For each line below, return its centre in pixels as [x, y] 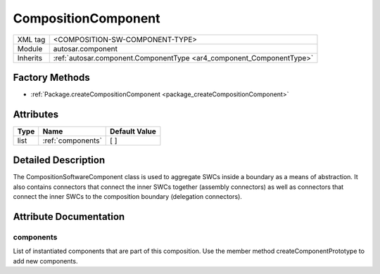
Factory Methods [52, 77]
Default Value [133, 131]
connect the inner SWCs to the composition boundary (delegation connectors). [128, 197]
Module [30, 48]
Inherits [30, 58]
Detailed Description [59, 161]
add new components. [45, 261]
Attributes [36, 114]
